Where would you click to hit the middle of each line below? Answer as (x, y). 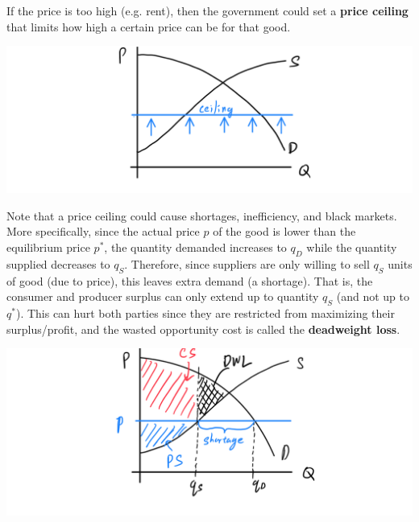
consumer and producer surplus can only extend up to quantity (163, 296)
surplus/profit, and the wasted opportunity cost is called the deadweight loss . (203, 329)
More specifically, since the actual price (103, 231)
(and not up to (373, 296)
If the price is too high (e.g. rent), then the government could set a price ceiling (207, 10)
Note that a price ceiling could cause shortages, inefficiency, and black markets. (202, 215)
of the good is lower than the (284, 231)
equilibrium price (48, 247)
